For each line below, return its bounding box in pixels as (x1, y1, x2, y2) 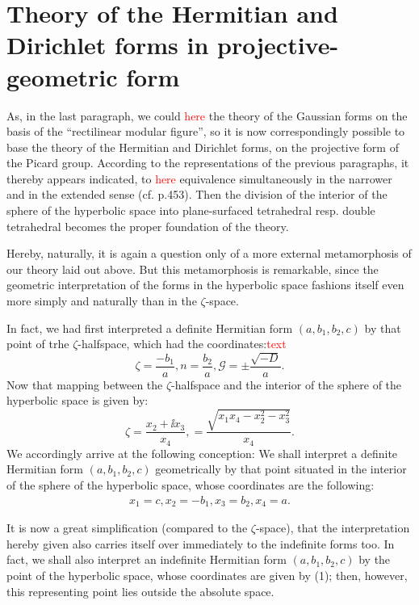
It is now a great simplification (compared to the (6, 519, 248, 536)
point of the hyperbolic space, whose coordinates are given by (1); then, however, (6, 566, 408, 583)
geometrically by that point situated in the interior (155, 460, 407, 477)
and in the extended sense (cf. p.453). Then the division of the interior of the (6, 186, 388, 203)
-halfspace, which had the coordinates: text (78, 335, 287, 352)
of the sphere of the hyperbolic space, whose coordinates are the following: (6, 477, 375, 494)
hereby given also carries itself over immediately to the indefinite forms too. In (6, 535, 395, 552)
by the (358, 551, 391, 568)
